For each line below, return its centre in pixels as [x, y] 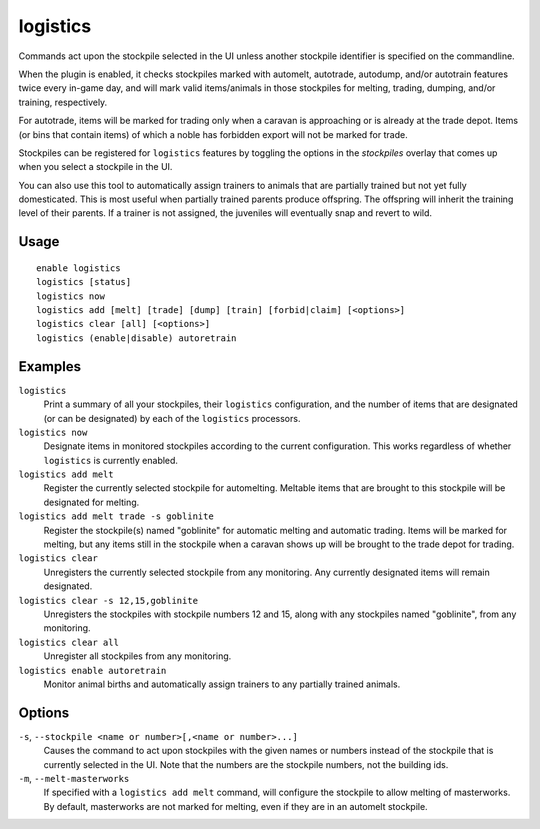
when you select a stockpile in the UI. [95, 167]
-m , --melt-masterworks [74, 778]
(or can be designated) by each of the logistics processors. [172, 418]
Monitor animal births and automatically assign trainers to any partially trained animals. [222, 684]
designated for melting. [91, 502]
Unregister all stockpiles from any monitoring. [137, 656]
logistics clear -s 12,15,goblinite [108, 600]
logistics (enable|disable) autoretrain [136, 338]
